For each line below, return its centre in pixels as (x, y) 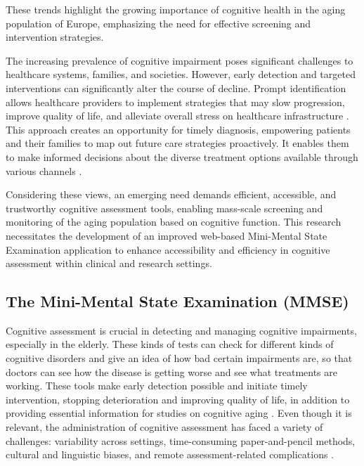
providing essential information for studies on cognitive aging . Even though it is (179, 413)
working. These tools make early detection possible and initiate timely (157, 386)
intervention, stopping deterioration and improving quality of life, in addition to (178, 399)
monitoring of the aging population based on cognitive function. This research (174, 222)
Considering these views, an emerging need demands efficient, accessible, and (171, 194)
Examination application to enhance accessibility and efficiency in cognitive (168, 249)
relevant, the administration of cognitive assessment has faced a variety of (164, 427)
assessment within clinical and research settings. (109, 263)
